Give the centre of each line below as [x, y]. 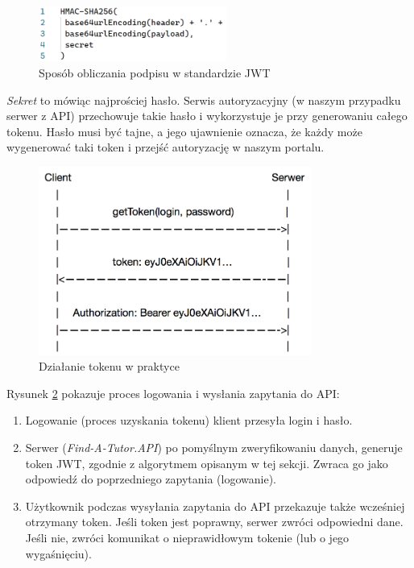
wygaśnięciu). [58, 553]
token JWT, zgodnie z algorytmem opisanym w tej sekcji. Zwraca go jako [207, 463]
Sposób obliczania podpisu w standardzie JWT [155, 72]
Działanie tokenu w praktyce [109, 366]
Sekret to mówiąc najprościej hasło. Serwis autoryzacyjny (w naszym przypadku [204, 100]
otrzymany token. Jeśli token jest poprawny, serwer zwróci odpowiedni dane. [214, 522]
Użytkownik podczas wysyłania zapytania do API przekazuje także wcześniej [215, 506]
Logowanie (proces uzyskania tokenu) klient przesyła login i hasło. [189, 420]
